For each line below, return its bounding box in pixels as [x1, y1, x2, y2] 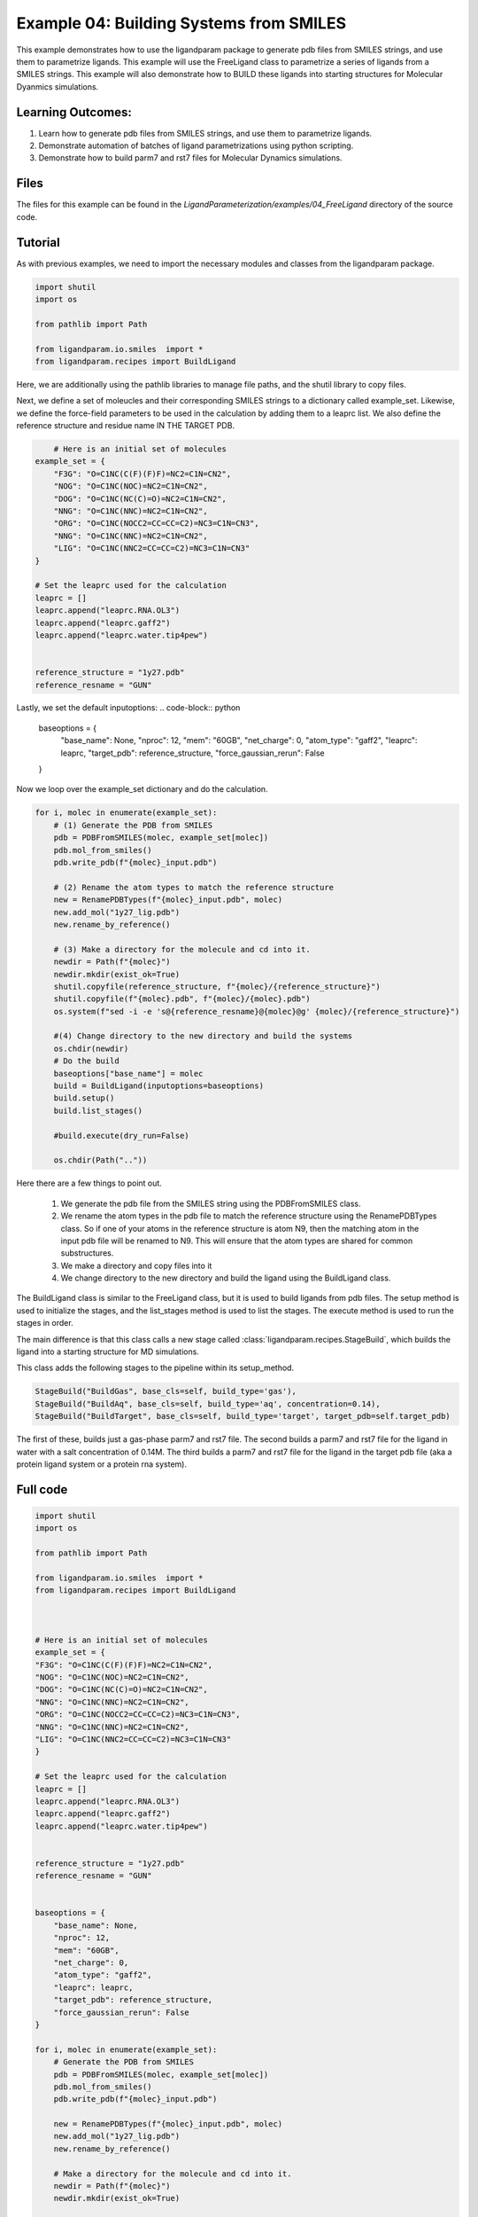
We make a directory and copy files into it [60, 1260, 212, 1271]
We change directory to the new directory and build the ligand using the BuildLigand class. [60, 1273, 391, 1283]
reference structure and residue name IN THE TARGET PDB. [16, 420, 235, 431]
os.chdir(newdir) [53, 1043, 129, 1054]
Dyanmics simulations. [16, 81, 99, 92]
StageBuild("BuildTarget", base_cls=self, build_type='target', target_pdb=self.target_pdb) [35, 1411, 451, 1422]
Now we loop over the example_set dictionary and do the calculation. [16, 784, 269, 795]
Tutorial [16, 235, 61, 250]
